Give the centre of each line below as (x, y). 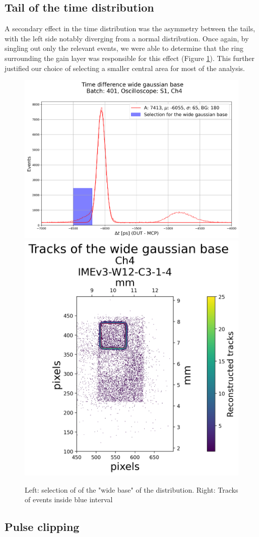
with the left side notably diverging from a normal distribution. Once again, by (127, 38)
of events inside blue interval (69, 499)
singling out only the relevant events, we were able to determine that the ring (124, 48)
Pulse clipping (42, 527)
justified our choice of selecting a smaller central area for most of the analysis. (125, 68)
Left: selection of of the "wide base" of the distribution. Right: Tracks (132, 489)
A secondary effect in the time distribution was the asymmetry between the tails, (130, 28)
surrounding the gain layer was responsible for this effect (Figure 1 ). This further (130, 58)
